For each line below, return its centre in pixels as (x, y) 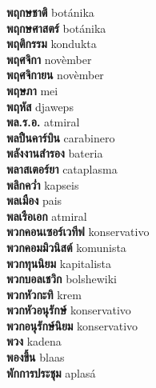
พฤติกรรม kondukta (52, 44)
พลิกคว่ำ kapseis (43, 184)
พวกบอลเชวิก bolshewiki (62, 279)
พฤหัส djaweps (40, 106)
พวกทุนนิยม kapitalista (59, 263)
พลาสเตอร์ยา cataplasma (62, 168)
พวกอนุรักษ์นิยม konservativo (72, 325)
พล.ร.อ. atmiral (43, 122)
